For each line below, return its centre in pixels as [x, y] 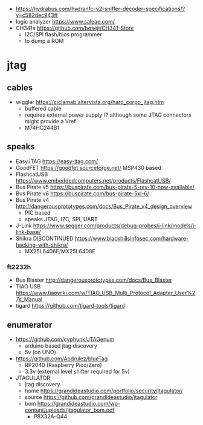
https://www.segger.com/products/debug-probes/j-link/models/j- [115, 225]
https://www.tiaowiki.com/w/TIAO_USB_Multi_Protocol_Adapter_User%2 [105, 293]
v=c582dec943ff [37, 15]
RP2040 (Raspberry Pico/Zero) [63, 365]
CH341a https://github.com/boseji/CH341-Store [75, 28]
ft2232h [19, 267]
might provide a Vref [50, 121]
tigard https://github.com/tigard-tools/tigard [70, 306]
